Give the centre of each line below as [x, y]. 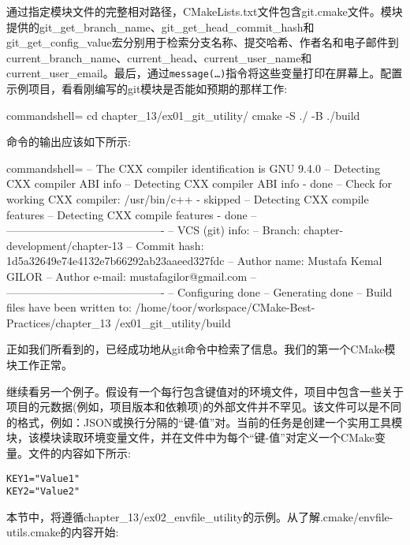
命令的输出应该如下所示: [69, 142]
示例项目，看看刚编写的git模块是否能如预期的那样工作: [147, 89]
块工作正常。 [39, 364]
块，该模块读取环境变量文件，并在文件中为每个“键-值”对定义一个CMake [191, 437]
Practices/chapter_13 [59, 322]
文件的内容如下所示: [79, 452]
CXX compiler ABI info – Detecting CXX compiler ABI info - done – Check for [199, 183]
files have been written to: [69, 307]
